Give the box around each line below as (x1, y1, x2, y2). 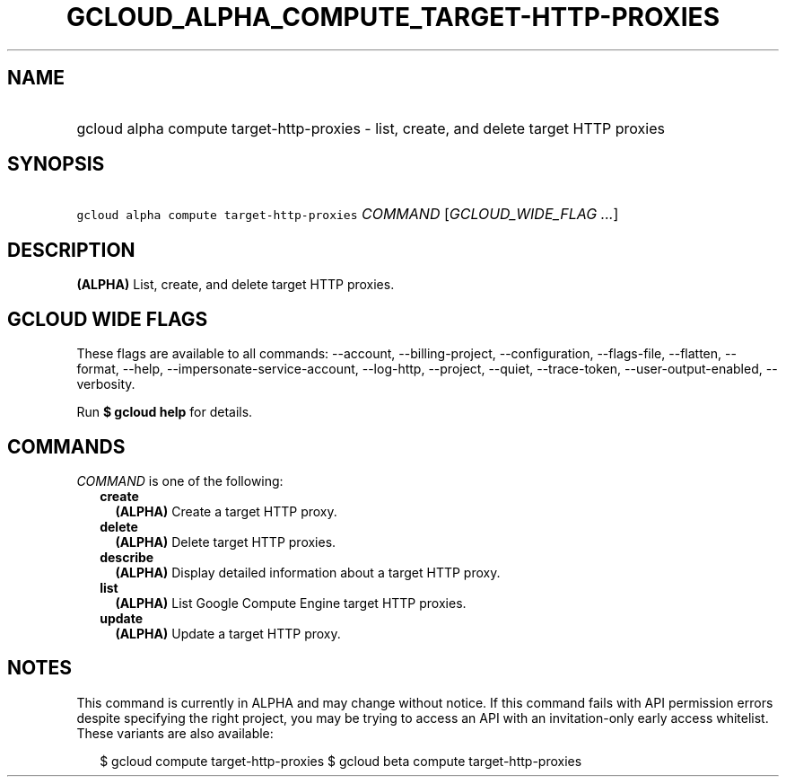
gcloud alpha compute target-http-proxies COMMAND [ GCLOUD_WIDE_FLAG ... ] (76, 205, 619, 224)
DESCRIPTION (7, 238, 135, 261)
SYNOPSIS (7, 153, 105, 176)
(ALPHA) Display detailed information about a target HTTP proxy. (115, 564, 501, 580)
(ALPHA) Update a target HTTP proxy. (115, 625, 341, 641)
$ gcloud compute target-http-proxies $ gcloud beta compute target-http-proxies (100, 753, 582, 769)
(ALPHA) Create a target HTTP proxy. (115, 503, 337, 519)
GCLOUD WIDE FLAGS (7, 307, 208, 330)
